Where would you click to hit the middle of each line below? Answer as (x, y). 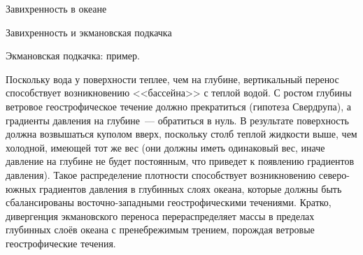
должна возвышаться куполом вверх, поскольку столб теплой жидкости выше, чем (181, 134)
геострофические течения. (61, 243)
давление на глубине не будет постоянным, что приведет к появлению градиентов (180, 161)
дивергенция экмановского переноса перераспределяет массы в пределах (160, 216)
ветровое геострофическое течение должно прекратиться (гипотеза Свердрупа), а (179, 106)
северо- (334, 174)
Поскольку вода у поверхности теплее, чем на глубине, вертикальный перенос (172, 79)
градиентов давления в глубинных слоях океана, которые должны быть (191, 188)
